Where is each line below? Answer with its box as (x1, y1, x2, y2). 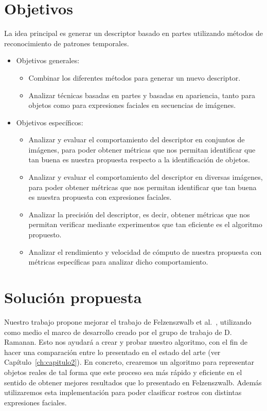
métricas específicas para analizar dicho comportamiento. (28, 256, 208, 267)
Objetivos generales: (16, 55, 80, 66)
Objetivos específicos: (16, 117, 83, 127)
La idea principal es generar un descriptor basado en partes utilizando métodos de (4, 28, 263, 39)
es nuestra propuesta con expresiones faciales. (28, 192, 172, 202)
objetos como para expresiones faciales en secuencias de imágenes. (28, 100, 236, 110)
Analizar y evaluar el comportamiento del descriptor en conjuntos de (28, 134, 245, 145)
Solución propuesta (4, 287, 142, 307)
